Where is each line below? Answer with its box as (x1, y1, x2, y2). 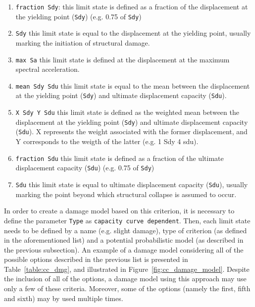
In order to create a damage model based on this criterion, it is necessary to (4, 205, 235, 216)
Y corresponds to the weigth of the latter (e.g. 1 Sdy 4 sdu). (15, 136, 199, 147)
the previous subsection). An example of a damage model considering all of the (4, 244, 244, 255)
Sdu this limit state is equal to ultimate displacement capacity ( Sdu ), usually (15, 179, 248, 189)
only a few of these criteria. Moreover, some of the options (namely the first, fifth (4, 283, 251, 294)
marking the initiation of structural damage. (15, 37, 150, 48)
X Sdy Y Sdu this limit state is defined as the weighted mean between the (15, 107, 239, 117)
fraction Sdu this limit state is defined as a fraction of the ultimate (15, 153, 224, 163)
